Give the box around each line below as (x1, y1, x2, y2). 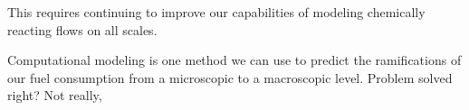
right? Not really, (7, 86, 102, 105)
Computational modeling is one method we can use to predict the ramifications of (7, 50, 462, 69)
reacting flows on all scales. (7, 20, 158, 39)
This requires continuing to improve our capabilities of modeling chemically (7, 3, 426, 21)
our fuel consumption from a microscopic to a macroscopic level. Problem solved (7, 68, 453, 87)
